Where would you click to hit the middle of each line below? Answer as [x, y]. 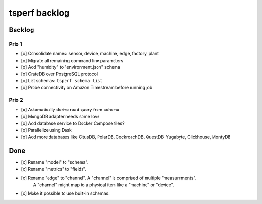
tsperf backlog [39, 13]
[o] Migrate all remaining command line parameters [72, 60]
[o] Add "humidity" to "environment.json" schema [71, 67]
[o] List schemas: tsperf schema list [62, 80]
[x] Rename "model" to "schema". [55, 162]
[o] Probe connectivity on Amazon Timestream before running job [87, 88]
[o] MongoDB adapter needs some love [60, 116]
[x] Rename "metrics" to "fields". [54, 169]
